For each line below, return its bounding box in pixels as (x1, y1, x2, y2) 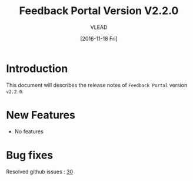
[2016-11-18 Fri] (80, 35, 118, 42)
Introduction (6, 62, 68, 75)
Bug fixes (6, 149, 54, 162)
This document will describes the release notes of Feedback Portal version (6, 81, 188, 88)
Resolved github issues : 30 (6, 168, 74, 175)
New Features (6, 108, 75, 121)
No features (14, 128, 44, 135)
